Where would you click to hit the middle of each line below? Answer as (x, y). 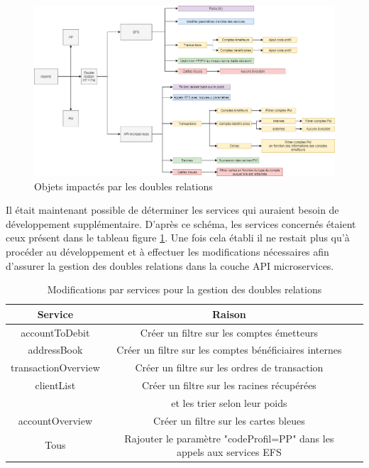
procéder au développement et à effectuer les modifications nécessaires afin (167, 251)
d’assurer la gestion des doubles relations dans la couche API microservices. (170, 265)
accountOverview (55, 420)
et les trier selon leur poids (229, 402)
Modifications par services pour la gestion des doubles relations (184, 289)
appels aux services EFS (229, 452)
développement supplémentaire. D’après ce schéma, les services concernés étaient (181, 223)
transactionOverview (55, 368)
